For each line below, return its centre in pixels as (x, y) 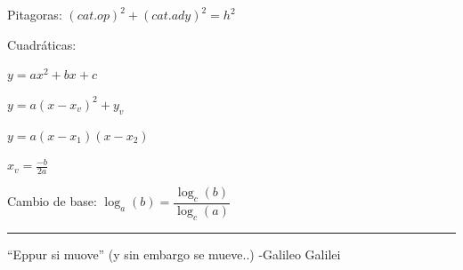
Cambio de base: (52, 201)
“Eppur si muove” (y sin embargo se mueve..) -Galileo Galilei (174, 254)
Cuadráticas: (42, 44)
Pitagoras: (35, 14)
